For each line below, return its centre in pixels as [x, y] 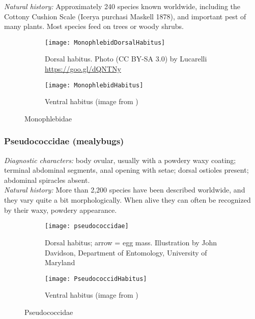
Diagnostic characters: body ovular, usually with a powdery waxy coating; [120, 160]
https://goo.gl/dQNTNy [83, 69]
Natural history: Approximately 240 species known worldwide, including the [122, 6]
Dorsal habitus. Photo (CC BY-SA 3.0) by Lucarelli [126, 59]
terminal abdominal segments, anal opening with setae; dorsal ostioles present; [126, 170]
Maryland [60, 262]
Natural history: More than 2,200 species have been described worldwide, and [125, 190]
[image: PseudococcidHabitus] [96, 279]
